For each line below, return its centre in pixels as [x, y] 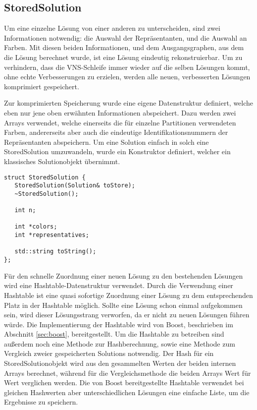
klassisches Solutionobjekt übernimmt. [62, 161]
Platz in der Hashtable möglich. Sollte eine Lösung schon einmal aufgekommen [123, 305]
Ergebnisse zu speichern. [41, 402]
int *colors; [36, 227]
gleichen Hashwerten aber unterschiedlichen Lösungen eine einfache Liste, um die [127, 392]
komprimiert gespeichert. [42, 86]
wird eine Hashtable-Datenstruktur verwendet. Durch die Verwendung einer [119, 285]
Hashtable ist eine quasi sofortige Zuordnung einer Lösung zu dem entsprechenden [128, 295]
